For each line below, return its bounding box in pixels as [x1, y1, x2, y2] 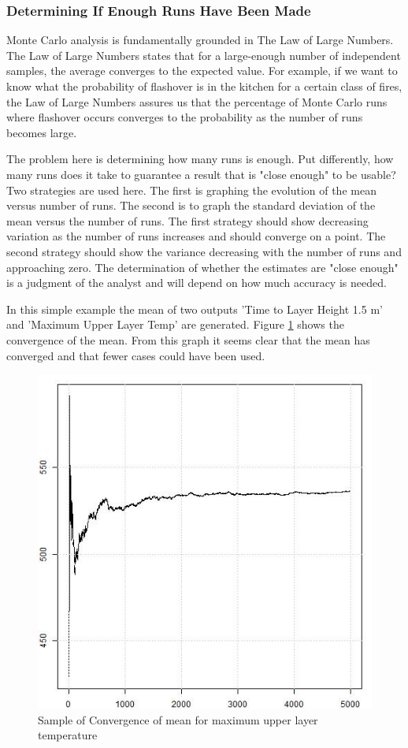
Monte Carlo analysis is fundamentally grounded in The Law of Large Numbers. [6, 32, 394, 48]
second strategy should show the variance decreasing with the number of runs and [6, 243, 402, 259]
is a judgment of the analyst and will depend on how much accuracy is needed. [6, 274, 387, 291]
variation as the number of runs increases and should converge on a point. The [6, 228, 386, 244]
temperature [38, 727, 98, 743]
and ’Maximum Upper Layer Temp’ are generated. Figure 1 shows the [6, 316, 344, 333]
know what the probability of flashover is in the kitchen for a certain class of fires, [6, 78, 402, 94]
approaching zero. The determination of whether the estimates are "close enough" [6, 259, 399, 275]
